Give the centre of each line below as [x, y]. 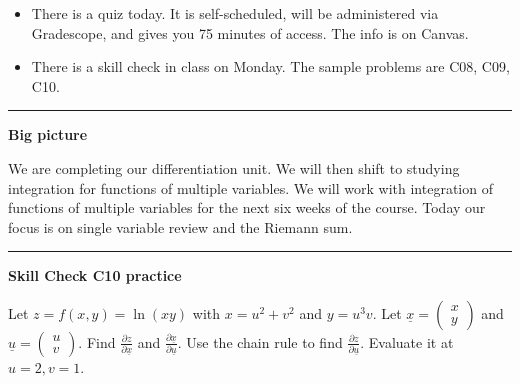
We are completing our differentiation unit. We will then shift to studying [234, 167]
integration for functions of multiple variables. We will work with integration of [250, 187]
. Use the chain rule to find [260, 341]
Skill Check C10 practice [95, 275]
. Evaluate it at [407, 341]
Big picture [48, 134]
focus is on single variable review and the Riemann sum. [180, 226]
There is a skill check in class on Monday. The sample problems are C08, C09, [270, 66]
